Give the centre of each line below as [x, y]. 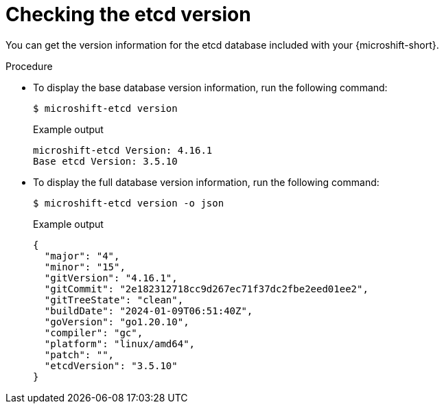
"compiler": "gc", [94, 332]
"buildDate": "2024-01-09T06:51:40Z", [149, 311]
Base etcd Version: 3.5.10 [105, 161]
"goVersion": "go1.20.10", [117, 322]
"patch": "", [79, 354]
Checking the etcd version [128, 14]
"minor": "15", [85, 267]
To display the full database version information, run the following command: [206, 182]
